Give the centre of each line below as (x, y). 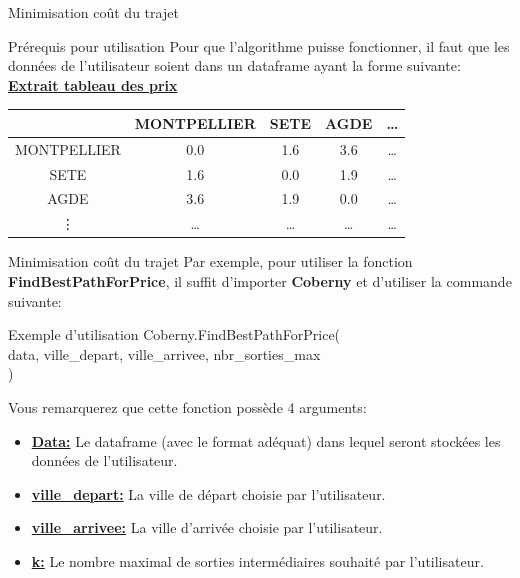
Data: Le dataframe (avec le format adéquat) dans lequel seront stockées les (266, 440)
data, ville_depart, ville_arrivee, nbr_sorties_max (164, 353)
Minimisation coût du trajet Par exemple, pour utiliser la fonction (210, 261)
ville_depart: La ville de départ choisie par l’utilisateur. (208, 493)
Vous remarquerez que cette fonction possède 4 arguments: (187, 406)
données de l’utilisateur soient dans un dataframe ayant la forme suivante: (234, 65)
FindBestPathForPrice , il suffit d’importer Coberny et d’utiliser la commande (260, 280)
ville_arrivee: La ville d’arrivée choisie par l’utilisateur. (207, 527)
